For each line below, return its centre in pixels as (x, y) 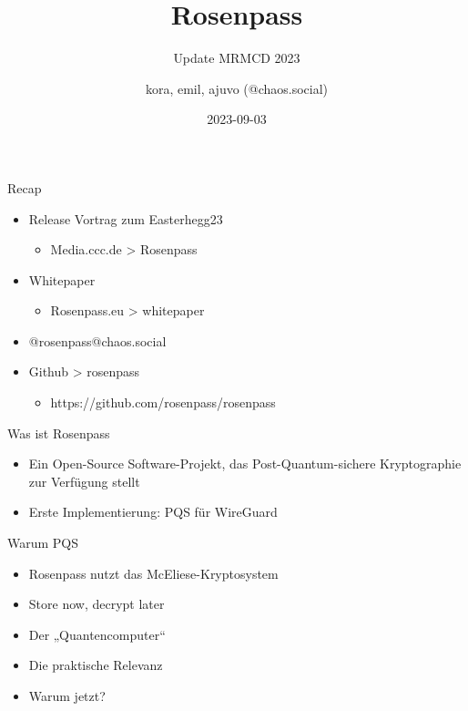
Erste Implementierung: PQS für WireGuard (153, 512)
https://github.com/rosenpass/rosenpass (163, 402)
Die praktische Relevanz (96, 665)
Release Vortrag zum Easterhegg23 (126, 218)
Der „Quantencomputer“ (97, 634)
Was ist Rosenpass (59, 433)
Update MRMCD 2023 (237, 58)
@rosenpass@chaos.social (97, 340)
